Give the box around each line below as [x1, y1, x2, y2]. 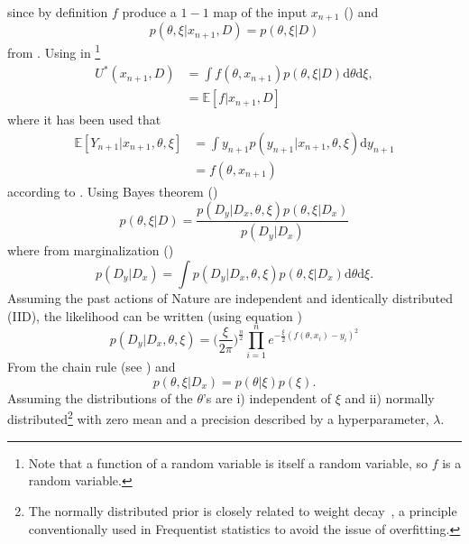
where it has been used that [7, 110, 161, 129]
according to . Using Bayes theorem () [7, 181, 218, 200]
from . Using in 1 [7, 41, 101, 62]
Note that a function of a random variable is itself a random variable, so [28, 453, 428, 472]
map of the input [213, 3, 308, 21]
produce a [122, 3, 177, 21]
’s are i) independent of [202, 388, 332, 407]
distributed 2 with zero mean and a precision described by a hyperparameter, [7, 407, 429, 429]
